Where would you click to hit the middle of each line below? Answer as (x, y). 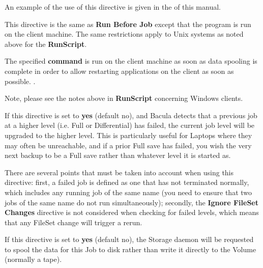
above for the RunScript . (46, 44)
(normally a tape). (33, 259)
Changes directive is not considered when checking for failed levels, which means (132, 212)
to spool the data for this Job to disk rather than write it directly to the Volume (130, 249)
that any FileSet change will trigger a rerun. (74, 222)
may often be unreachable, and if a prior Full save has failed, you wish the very (128, 145)
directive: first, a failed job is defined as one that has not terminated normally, (127, 182)
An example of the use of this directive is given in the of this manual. (113, 7)
